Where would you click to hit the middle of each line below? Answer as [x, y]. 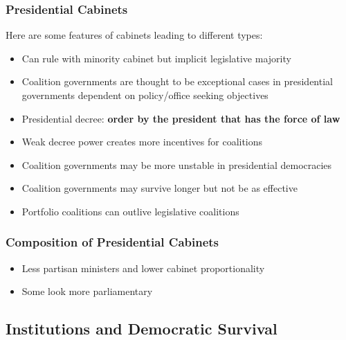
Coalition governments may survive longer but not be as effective [160, 188]
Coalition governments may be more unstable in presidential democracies [177, 164]
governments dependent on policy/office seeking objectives [145, 95]
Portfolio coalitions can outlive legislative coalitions [130, 211]
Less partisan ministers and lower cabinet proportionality [143, 268]
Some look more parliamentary [87, 291]
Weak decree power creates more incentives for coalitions [142, 142]
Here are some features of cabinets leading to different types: [134, 35]
